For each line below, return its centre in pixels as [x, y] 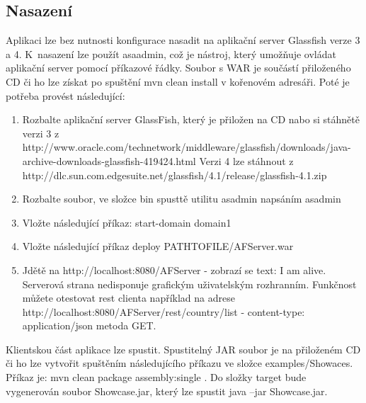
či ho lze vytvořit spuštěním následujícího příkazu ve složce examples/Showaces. [179, 363]
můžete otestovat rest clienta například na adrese [128, 298]
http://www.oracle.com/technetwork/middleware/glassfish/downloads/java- [187, 147]
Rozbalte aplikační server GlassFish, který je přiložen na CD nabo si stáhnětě [191, 119]
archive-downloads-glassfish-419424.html [109, 160]
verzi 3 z [41, 133]
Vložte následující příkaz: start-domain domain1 [127, 222]
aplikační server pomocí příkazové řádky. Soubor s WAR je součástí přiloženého [178, 68]
